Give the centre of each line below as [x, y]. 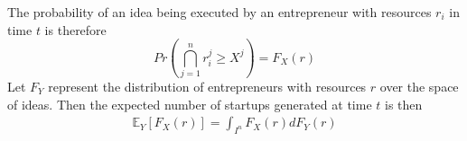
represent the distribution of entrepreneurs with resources [207, 86]
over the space [419, 86]
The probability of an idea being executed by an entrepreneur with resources [219, 12]
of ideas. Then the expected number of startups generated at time [190, 104]
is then [404, 104]
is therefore [75, 29]
